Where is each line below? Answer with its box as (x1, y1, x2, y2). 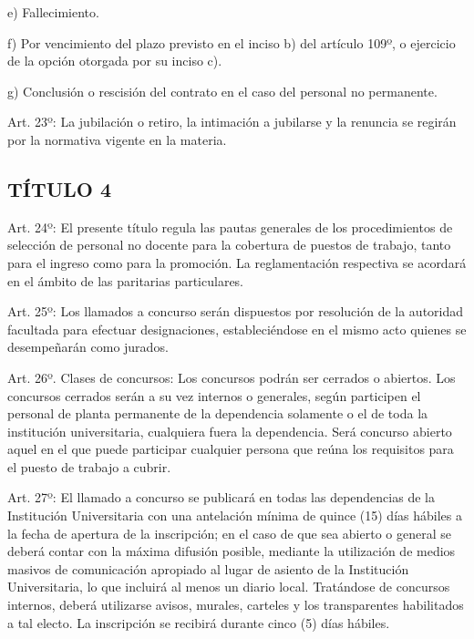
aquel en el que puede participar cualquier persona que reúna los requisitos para (7, 439, 454, 459)
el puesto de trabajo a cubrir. (7, 457, 171, 476)
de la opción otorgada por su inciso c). (7, 51, 222, 70)
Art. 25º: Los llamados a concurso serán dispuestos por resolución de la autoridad (7, 302, 464, 321)
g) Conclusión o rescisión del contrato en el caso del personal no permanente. (7, 81, 438, 100)
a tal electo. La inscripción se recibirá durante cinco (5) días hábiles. (7, 613, 390, 632)
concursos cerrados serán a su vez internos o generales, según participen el (7, 386, 421, 405)
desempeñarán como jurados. (7, 337, 169, 356)
